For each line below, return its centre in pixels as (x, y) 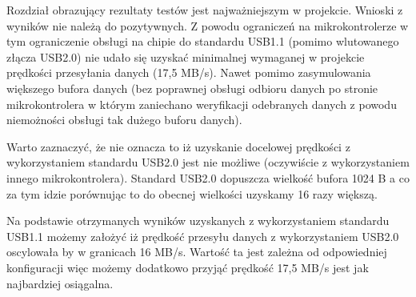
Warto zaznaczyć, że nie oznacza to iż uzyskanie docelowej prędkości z (178, 146)
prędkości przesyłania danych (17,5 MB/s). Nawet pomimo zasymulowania (189, 72)
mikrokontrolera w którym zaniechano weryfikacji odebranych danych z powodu (202, 104)
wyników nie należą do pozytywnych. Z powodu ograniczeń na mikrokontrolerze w (208, 25)
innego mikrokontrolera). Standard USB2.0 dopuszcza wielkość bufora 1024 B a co (208, 177)
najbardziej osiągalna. (60, 283)
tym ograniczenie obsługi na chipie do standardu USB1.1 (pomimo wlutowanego (203, 41)
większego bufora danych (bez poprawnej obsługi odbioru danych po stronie (192, 88)
